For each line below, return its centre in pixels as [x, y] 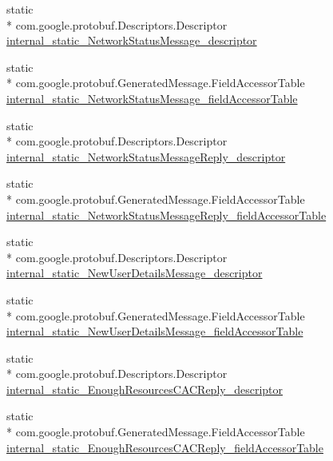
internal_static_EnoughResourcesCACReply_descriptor [145, 389]
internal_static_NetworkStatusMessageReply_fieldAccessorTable [166, 215]
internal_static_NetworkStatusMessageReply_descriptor [146, 156]
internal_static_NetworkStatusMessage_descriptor [132, 40]
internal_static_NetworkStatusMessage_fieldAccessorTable [152, 98]
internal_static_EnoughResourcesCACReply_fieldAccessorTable [165, 447]
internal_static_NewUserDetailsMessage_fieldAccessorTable [155, 331]
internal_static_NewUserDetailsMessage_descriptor [135, 273]
